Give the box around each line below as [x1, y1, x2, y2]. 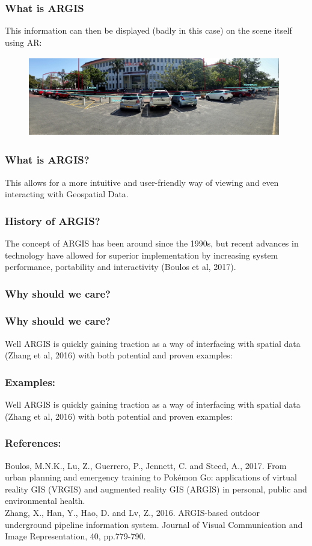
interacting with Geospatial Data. [5, 188, 129, 200]
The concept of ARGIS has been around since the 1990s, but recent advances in [5, 236, 299, 249]
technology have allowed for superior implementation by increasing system [5, 248, 278, 261]
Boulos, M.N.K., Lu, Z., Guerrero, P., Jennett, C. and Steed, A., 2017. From [5, 459, 287, 471]
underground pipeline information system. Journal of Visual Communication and [5, 518, 303, 530]
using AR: [5, 35, 42, 48]
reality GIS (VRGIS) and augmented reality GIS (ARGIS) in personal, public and [5, 482, 307, 495]
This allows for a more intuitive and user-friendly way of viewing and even [5, 176, 279, 188]
